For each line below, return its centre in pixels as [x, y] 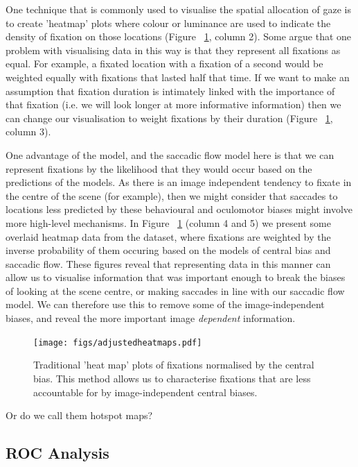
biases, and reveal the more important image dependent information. [151, 318]
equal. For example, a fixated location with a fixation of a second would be [164, 63]
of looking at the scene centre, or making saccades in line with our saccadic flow [175, 290]
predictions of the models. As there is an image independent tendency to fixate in [179, 182]
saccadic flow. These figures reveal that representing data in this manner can [168, 263]
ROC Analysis [57, 453]
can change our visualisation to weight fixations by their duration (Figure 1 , [169, 118]
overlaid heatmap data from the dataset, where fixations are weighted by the [168, 236]
